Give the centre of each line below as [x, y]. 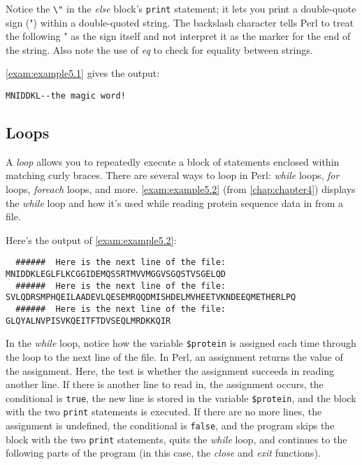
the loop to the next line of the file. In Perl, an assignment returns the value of [174, 357]
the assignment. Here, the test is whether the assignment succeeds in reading [170, 370]
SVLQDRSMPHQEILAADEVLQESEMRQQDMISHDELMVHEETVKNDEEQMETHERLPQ [151, 298]
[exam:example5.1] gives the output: [83, 73]
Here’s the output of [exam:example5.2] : [91, 239]
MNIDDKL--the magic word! [66, 96]
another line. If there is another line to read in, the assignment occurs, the [165, 384]
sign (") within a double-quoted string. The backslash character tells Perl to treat [180, 22]
